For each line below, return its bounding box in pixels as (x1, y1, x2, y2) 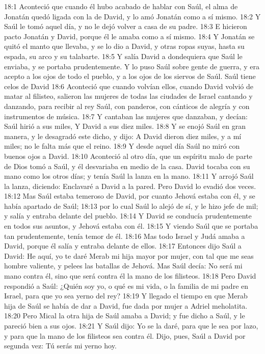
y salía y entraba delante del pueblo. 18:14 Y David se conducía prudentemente (4, 210, 252, 221)
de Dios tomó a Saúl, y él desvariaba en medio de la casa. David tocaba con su (4, 160, 250, 171)
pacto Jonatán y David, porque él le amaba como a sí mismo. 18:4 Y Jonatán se (4, 31, 255, 41)
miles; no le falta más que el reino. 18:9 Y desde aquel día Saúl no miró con (4, 141, 240, 151)
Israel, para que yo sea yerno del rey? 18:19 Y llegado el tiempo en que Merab (4, 290, 248, 301)
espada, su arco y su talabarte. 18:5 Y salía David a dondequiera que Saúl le (4, 50, 243, 61)
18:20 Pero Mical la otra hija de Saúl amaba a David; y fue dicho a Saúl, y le (4, 310, 245, 321)
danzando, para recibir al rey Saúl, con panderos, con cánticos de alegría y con (4, 100, 250, 111)
